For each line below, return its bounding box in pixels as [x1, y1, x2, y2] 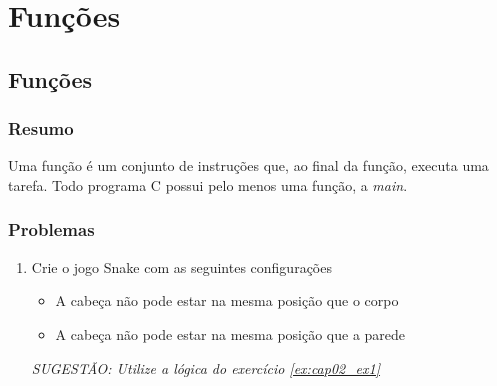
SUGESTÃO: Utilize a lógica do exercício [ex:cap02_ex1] [31, 357, 381, 378]
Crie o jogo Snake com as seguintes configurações [31, 256, 332, 277]
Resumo [8, 116, 74, 141]
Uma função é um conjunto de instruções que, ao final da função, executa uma [8, 155, 489, 176]
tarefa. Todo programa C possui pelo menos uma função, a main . [8, 174, 408, 195]
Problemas [8, 217, 95, 242]
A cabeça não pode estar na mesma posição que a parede [55, 323, 406, 344]
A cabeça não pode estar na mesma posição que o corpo [55, 290, 399, 311]
